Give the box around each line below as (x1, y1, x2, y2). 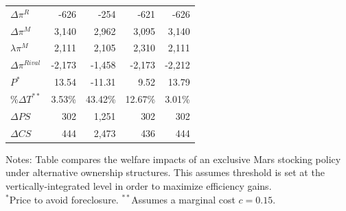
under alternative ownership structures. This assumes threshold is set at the (5, 165, 325, 179)
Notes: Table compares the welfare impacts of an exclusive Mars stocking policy (5, 151, 341, 166)
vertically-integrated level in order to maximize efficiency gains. (5, 178, 272, 193)
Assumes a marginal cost (131, 192, 235, 206)
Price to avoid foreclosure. (9, 192, 119, 206)
